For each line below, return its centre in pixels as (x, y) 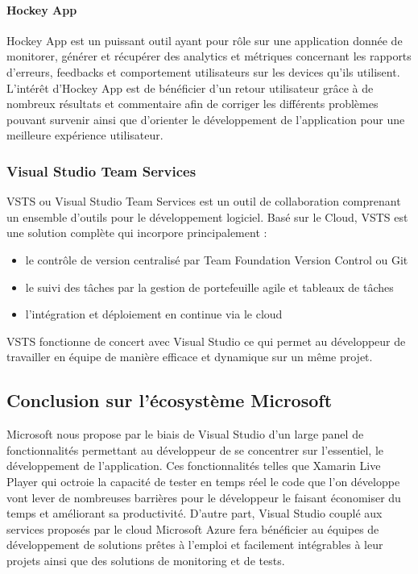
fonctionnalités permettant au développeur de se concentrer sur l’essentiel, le (195, 449)
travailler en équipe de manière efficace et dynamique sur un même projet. (190, 357)
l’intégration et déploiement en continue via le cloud (154, 314)
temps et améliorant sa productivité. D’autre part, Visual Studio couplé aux (195, 513)
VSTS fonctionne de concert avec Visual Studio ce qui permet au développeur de (206, 341)
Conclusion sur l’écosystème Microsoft (170, 400)
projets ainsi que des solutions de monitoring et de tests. (146, 560)
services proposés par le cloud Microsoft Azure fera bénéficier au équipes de (193, 528)
